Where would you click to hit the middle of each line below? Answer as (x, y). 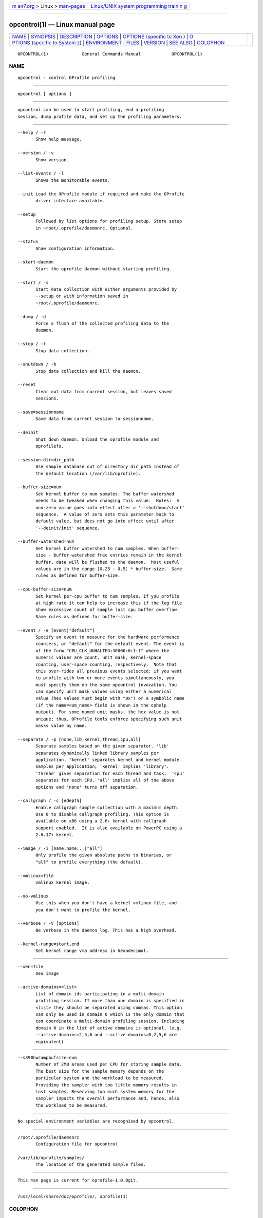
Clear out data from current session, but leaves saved (104, 391)
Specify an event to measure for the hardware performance (108, 637)
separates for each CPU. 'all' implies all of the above (105, 780)
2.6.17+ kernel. (55, 835)
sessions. (47, 399)
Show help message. (59, 139)
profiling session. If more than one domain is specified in (110, 1001)
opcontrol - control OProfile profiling (66, 78)
